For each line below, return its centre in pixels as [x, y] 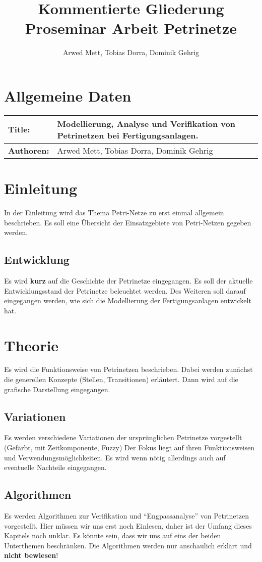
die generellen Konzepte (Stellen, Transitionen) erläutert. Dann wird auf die [121, 379]
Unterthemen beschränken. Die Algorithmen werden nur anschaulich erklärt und [128, 545]
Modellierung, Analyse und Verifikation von [146, 123]
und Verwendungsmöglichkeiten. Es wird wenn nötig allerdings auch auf [115, 457]
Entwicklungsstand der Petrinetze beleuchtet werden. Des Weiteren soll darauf [125, 290]
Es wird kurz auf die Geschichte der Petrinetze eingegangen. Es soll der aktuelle [128, 280]
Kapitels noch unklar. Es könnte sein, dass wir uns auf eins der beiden [113, 535]
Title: [19, 129]
